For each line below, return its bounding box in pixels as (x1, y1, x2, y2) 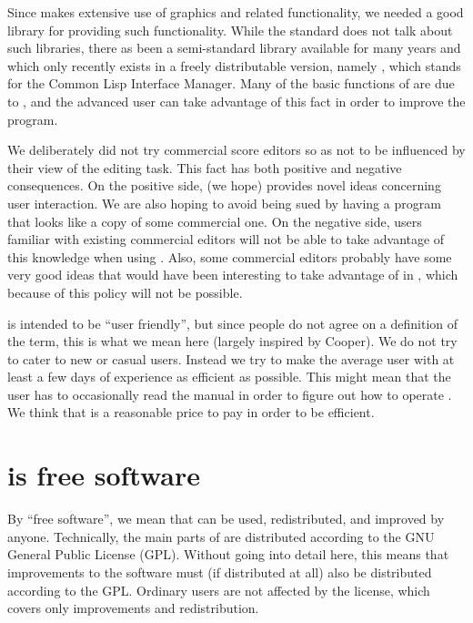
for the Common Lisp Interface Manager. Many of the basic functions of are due (7, 74, 455, 93)
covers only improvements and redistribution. (7, 598, 259, 618)
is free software (7, 456, 201, 494)
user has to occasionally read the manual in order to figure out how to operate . (7, 384, 452, 403)
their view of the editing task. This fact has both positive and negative (7, 158, 402, 177)
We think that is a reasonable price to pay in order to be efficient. (7, 403, 375, 422)
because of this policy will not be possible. (7, 282, 243, 301)
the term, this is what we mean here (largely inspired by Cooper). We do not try (7, 332, 458, 351)
